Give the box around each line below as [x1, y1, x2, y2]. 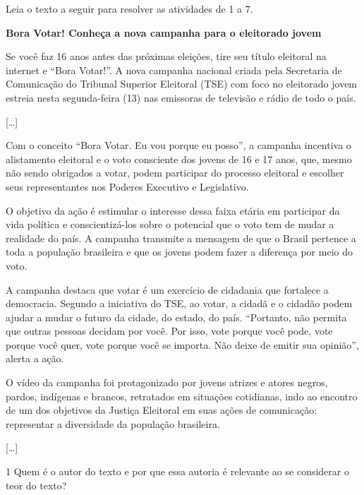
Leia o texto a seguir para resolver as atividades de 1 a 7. [6, 1, 253, 16]
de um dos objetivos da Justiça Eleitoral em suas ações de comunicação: [6, 402, 317, 417]
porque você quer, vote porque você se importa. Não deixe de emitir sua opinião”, [6, 337, 359, 352]
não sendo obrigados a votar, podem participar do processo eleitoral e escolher [6, 165, 344, 180]
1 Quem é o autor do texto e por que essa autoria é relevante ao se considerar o [6, 464, 349, 479]
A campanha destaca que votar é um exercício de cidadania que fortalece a [6, 282, 329, 297]
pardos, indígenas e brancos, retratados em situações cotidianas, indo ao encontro [6, 388, 358, 403]
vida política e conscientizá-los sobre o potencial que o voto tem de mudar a [6, 217, 334, 232]
